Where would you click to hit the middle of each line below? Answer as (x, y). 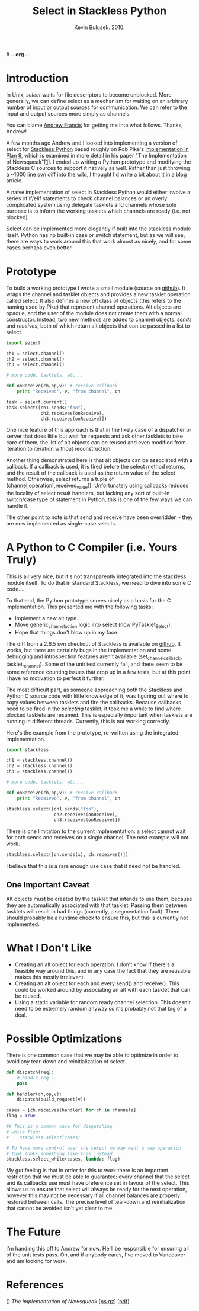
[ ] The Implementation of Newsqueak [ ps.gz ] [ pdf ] (68, 1302)
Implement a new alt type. (46, 618)
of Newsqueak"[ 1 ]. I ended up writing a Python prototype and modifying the (99, 162)
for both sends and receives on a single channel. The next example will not (97, 838)
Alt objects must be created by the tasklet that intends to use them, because (99, 899)
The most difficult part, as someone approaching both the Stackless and (94, 690)
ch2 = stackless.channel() (39, 766)
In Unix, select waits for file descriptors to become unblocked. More (89, 94)
